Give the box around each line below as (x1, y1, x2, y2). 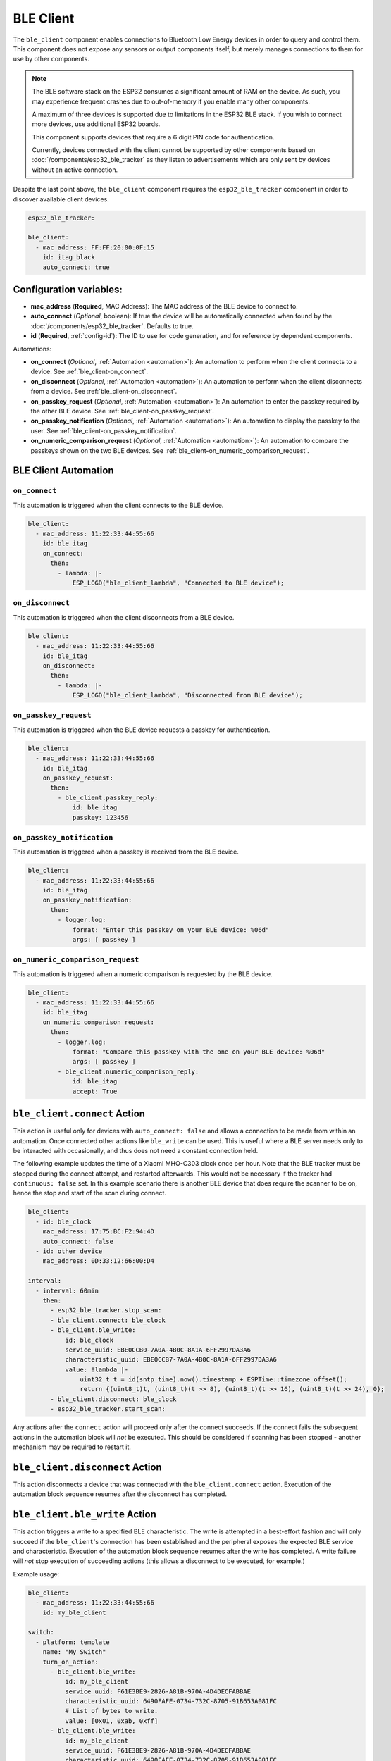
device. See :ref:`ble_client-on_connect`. (30, 367, 148, 376)
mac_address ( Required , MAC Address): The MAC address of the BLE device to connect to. (30, 302, 299, 311)
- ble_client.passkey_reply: (57, 793, 159, 802)
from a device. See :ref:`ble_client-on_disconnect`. (30, 387, 178, 396)
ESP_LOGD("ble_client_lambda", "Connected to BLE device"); (72, 579, 285, 587)
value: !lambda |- (64, 1365, 129, 1374)
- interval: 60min (35, 1286, 99, 1295)
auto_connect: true (42, 263, 111, 271)
